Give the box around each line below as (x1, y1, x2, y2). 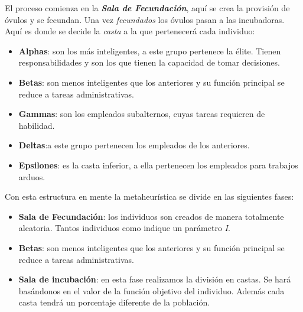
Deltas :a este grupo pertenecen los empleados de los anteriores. (18, 139, 250, 151)
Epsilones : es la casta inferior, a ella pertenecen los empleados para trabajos (18, 158, 298, 171)
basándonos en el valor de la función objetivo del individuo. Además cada (18, 284, 285, 297)
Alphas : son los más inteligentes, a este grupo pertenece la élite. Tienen (18, 44, 281, 57)
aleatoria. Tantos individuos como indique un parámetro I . (18, 222, 230, 234)
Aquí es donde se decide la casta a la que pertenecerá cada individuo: (5, 25, 255, 37)
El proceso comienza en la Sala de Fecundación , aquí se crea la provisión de (5, 2, 290, 14)
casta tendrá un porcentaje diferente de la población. (18, 296, 210, 308)
